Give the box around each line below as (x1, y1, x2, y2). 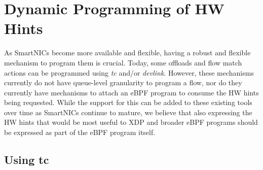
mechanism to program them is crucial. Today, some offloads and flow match (4, 57, 242, 67)
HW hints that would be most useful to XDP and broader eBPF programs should (4, 117, 258, 127)
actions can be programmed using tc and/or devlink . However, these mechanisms (4, 67, 254, 78)
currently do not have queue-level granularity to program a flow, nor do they (4, 77, 242, 88)
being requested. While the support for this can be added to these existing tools (4, 97, 252, 108)
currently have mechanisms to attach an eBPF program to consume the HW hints (4, 87, 259, 97)
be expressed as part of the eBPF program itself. (4, 127, 156, 138)
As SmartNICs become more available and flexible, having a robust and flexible (4, 47, 251, 58)
